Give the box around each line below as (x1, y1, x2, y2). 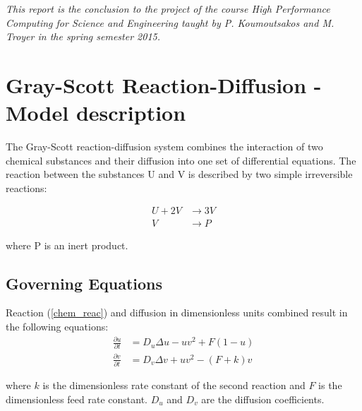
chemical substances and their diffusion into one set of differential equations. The (6, 153, 356, 167)
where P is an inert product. (6, 237, 128, 252)
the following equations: (6, 318, 109, 333)
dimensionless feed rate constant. (6, 391, 147, 406)
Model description (6, 98, 186, 127)
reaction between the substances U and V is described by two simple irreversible (6, 167, 353, 181)
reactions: (6, 180, 47, 195)
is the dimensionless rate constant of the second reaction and (42, 378, 306, 393)
